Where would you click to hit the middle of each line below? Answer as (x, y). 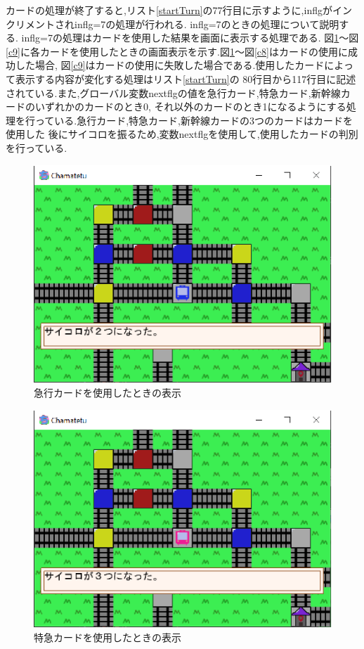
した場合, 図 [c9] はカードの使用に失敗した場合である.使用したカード (170, 65)
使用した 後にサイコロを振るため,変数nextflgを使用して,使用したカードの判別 (182, 134)
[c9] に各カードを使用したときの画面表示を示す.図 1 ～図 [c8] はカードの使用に (177, 51)
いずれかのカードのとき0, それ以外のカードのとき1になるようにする (190, 107)
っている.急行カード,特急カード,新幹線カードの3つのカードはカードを (194, 120)
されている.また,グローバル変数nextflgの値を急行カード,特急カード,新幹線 (173, 92)
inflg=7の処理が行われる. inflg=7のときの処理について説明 (207, 24)
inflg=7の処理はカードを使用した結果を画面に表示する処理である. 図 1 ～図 (190, 38)
